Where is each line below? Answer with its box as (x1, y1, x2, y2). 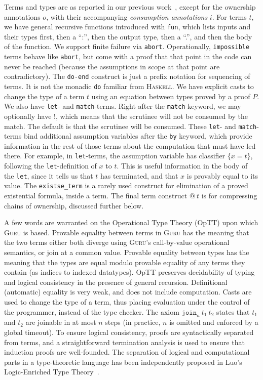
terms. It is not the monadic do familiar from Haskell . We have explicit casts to (4, 81, 254, 91)
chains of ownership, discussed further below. (4, 200, 144, 210)
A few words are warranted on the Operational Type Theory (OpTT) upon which (4, 217, 258, 228)
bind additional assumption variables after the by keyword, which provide (23, 131, 252, 141)
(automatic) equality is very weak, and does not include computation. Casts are (4, 286, 252, 297)
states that (216, 306, 250, 317)
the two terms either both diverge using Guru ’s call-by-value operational (4, 237, 230, 247)
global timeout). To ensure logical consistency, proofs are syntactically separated (4, 326, 254, 337)
